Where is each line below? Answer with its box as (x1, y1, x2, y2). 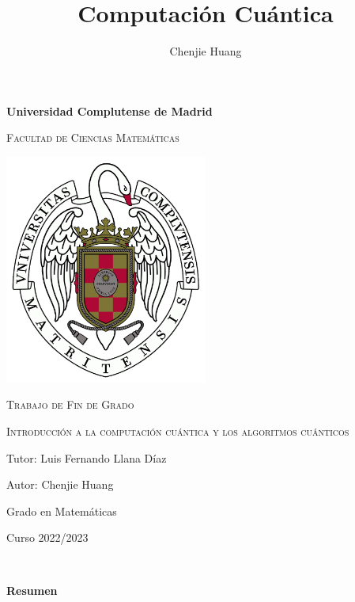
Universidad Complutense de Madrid (6, 102, 213, 119)
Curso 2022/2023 (6, 529, 89, 546)
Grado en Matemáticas (6, 502, 117, 519)
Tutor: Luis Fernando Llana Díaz (6, 449, 167, 466)
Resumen (6, 582, 58, 599)
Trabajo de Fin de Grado (6, 396, 134, 413)
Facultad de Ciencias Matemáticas (6, 129, 179, 146)
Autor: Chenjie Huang (6, 476, 114, 493)
